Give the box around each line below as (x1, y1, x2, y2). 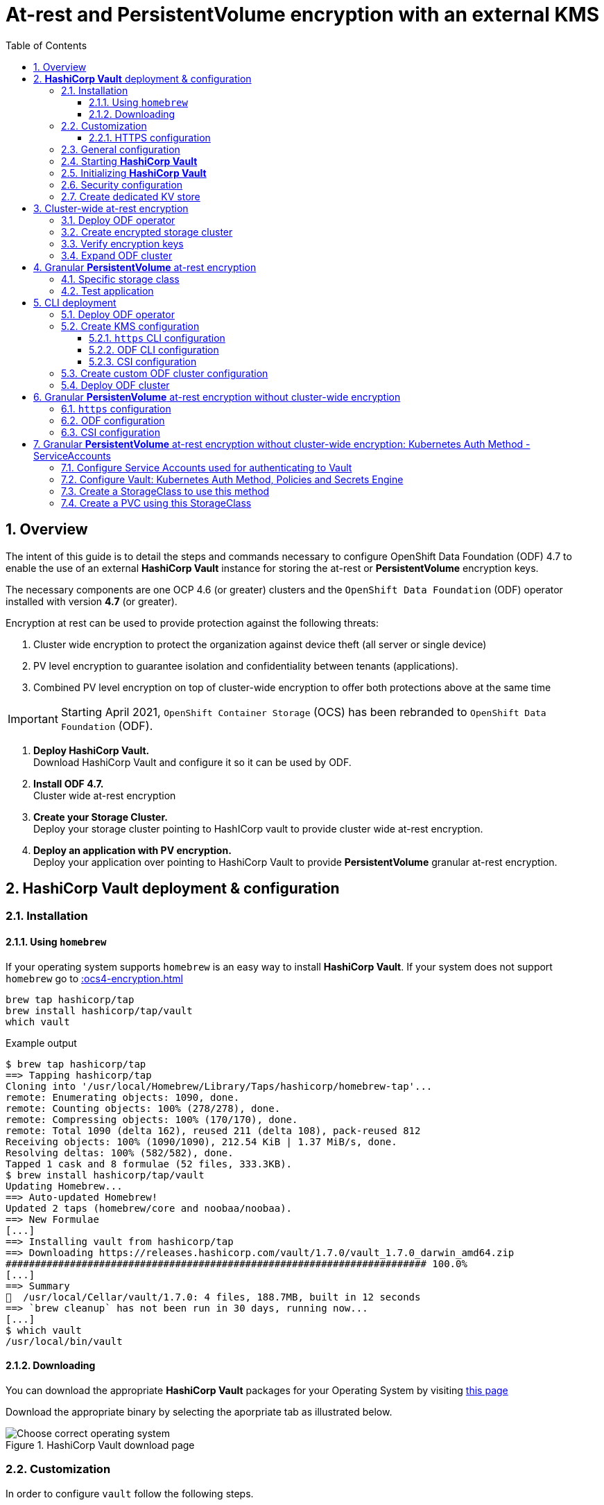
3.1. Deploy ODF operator (61, 214, 175, 226)
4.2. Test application (61, 284, 154, 297)
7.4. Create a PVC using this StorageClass (61, 496, 252, 509)
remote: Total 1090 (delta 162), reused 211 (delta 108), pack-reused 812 (6, 1124, 421, 1136)
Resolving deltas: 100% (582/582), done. (6, 1147, 234, 1158)
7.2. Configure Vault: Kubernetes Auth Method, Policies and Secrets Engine (61, 473, 404, 485)
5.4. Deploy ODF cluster (61, 379, 170, 391)
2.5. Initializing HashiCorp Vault (61, 166, 207, 179)
